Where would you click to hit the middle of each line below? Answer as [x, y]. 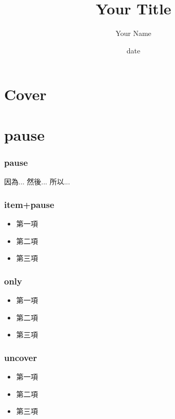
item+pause [29, 204]
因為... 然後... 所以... [37, 182]
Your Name [133, 33]
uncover [21, 357]
